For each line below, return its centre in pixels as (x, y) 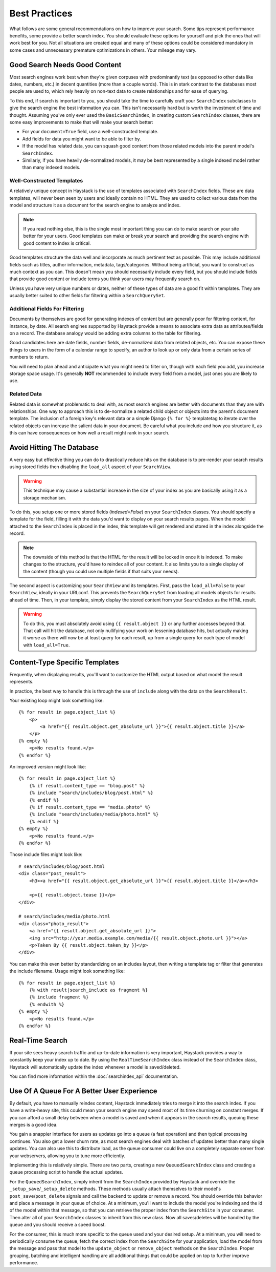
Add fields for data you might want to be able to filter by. (82, 139)
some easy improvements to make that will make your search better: (81, 122)
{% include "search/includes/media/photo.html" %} (94, 814)
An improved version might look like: (48, 767)
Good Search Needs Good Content (65, 65)
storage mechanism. (45, 497)
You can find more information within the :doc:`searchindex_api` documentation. (94, 1076)
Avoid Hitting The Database (54, 447)
